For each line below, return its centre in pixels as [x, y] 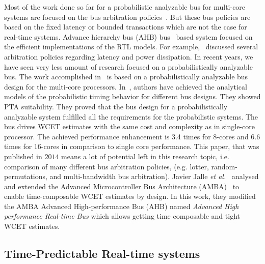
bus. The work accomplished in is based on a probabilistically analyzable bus [126, 77]
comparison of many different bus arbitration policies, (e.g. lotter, [107, 166]
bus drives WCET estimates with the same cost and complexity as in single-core [129, 126]
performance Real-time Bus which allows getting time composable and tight [122, 216]
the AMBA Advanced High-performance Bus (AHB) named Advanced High [122, 206]
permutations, [26, 176]
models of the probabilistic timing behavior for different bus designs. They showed [132, 96]
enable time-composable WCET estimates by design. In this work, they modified [130, 196]
